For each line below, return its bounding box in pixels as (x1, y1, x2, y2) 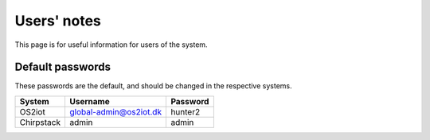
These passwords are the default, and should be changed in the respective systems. (14, 81, 292, 91)
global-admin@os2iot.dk (68, 106, 162, 117)
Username (68, 95, 111, 107)
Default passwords (14, 60, 111, 74)
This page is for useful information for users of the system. (14, 40, 208, 49)
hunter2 (170, 106, 201, 117)
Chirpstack (19, 116, 61, 127)
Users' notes (14, 12, 101, 29)
